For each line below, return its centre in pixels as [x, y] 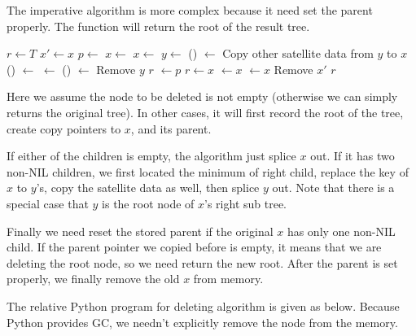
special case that [48, 203]
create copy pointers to [64, 128]
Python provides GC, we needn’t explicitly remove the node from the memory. [202, 322]
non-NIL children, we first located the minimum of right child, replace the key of [208, 171]
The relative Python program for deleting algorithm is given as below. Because [203, 305]
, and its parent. [171, 128]
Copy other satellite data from [298, 53]
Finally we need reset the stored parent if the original [140, 231]
